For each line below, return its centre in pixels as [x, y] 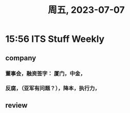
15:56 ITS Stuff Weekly [55, 39]
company [21, 58]
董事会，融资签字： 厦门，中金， [45, 73]
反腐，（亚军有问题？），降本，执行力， [53, 88]
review [16, 105]
